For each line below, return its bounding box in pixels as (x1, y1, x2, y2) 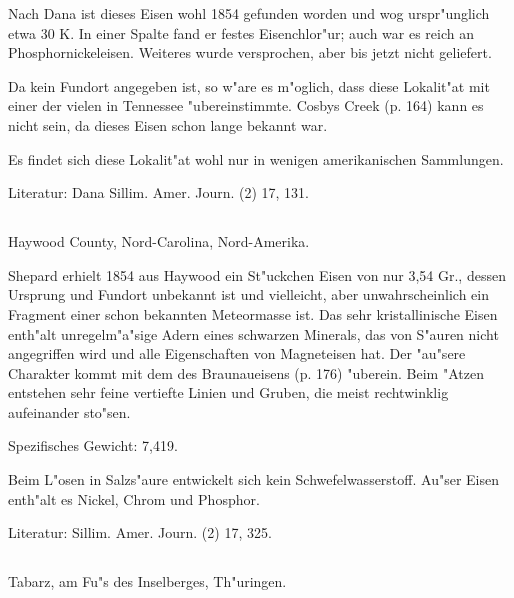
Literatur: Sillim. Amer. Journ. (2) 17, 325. (8, 522, 272, 543)
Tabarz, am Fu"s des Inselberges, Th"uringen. (8, 571, 287, 592)
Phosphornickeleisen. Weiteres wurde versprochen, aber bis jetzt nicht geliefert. (8, 42, 492, 63)
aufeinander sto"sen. (8, 401, 131, 422)
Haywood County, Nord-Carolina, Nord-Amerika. (8, 231, 310, 252)
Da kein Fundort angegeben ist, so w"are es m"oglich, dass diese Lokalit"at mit (8, 75, 490, 96)
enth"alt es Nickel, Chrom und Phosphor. (8, 488, 260, 509)
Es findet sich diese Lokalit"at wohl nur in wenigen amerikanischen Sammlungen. (8, 148, 504, 169)
